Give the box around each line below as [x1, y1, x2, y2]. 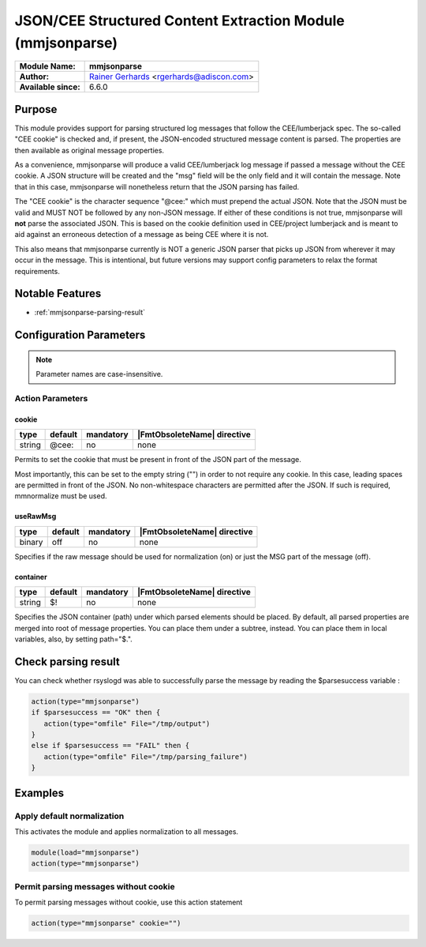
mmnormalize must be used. [14, 491, 107, 501]
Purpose [14, 103, 58, 116]
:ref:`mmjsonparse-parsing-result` [34, 308, 146, 318]
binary [19, 536, 43, 547]
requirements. [14, 266, 61, 276]
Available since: [19, 81, 80, 92]
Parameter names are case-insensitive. [35, 370, 163, 379]
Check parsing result [14, 655, 120, 668]
